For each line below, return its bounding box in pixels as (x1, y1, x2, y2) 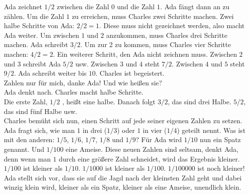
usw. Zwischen (75, 58, 118, 68)
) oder (117, 125, 135, 135)
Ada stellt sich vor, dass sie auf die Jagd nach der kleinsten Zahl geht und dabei (4, 172, 242, 182)
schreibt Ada (23, 58, 61, 68)
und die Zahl (117, 1, 155, 11)
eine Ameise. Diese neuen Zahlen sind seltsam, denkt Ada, (65, 144, 238, 154)
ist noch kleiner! (197, 163, 245, 173)
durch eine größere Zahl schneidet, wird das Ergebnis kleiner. (59, 153, 240, 163)
